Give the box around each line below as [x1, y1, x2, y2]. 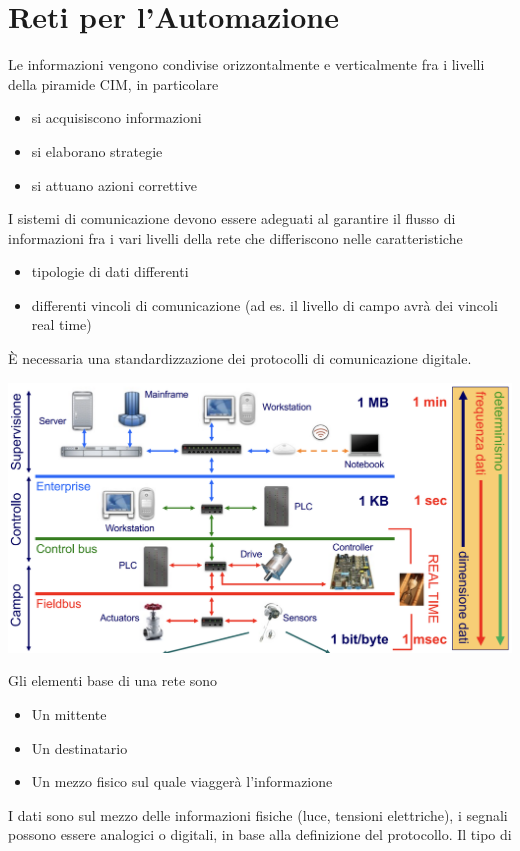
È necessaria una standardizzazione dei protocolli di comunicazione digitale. [8, 348, 472, 369]
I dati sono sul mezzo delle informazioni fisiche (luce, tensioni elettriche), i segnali [8, 804, 508, 825]
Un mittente [31, 704, 107, 725]
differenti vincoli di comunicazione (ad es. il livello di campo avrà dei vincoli [31, 294, 498, 315]
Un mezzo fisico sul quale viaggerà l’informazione [31, 771, 333, 792]
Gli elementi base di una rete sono [8, 670, 218, 691]
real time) [31, 314, 92, 335]
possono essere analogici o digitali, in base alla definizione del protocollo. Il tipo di [8, 824, 512, 845]
